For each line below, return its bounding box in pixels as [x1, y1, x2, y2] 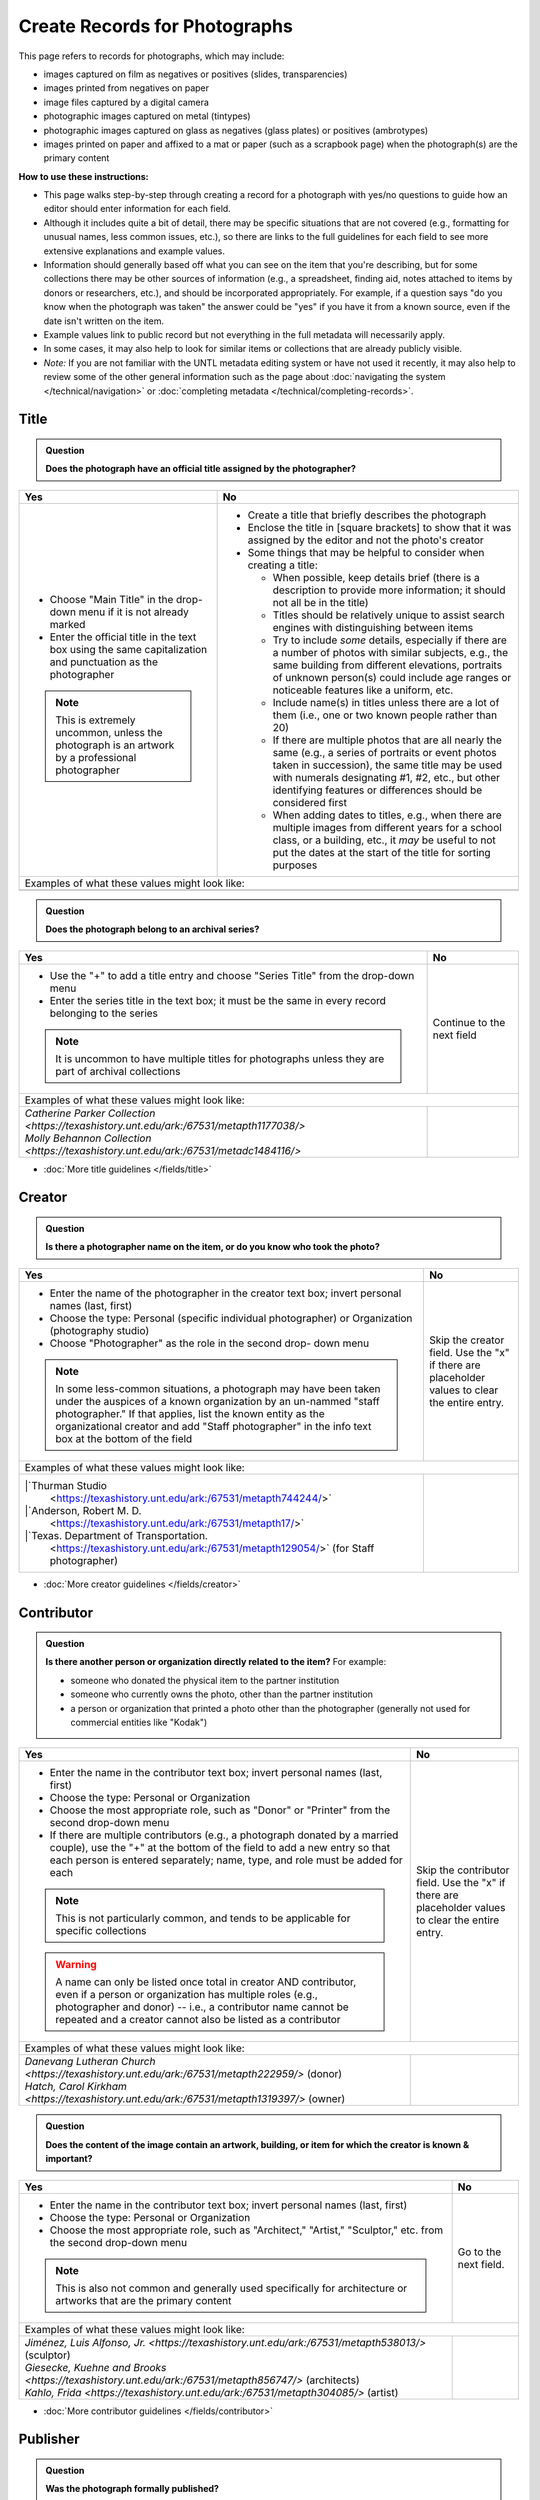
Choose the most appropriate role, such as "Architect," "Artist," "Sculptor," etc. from [49, 2223, 444, 2237]
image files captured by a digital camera [43, 96, 210, 108]
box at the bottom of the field [55, 1431, 193, 1445]
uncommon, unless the [55, 725, 164, 739]
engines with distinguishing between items [272, 620, 474, 634]
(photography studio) [49, 1323, 150, 1337]
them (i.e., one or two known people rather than [272, 708, 498, 722]
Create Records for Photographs [18, 15, 294, 37]
